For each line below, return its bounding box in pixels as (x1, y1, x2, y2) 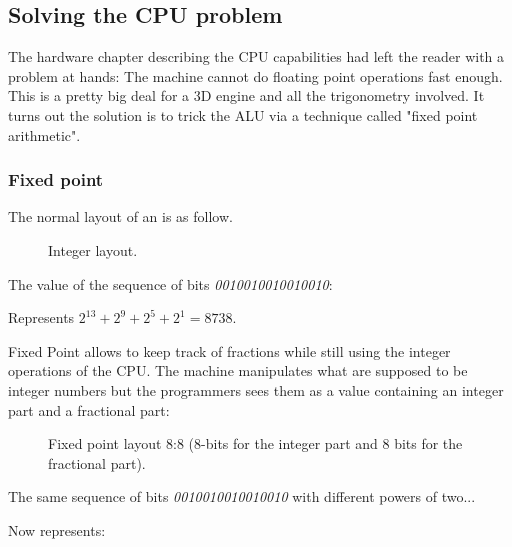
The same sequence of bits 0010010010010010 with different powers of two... (8, 486, 476, 507)
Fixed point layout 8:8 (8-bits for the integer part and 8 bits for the (48, 433, 463, 454)
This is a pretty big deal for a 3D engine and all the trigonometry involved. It (8, 85, 485, 106)
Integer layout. (48, 239, 138, 260)
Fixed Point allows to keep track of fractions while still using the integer (8, 340, 451, 361)
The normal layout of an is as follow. (8, 206, 233, 227)
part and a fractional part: (8, 399, 170, 420)
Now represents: (8, 519, 106, 540)
